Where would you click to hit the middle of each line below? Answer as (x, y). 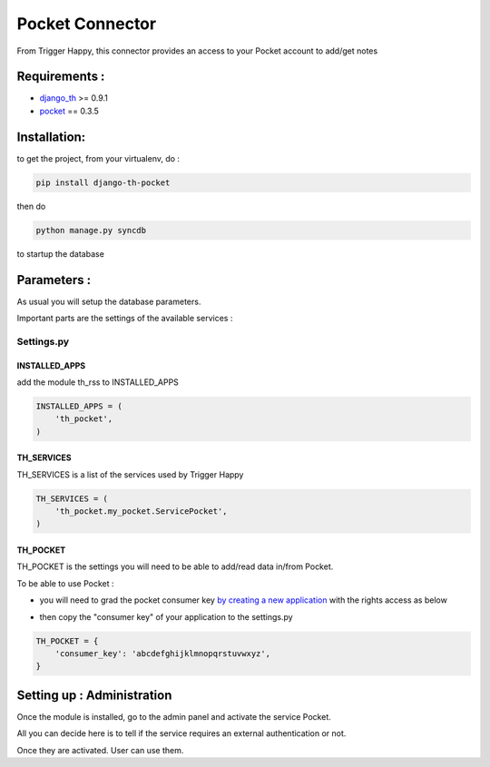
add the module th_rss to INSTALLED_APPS (98, 382)
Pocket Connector (87, 24)
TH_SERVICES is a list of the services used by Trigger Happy (130, 474)
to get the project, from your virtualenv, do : (98, 158)
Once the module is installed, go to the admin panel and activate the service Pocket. (174, 716)
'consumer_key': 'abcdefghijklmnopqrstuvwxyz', (163, 653)
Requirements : (61, 77)
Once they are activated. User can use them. (100, 750)
